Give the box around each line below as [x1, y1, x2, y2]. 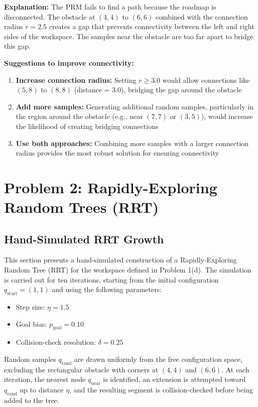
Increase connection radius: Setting [16, 74, 137, 85]
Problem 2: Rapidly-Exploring [4, 177, 217, 197]
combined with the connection [155, 11, 248, 22]
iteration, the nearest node [4, 374, 86, 384]
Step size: [16, 302, 45, 312]
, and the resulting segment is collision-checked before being [69, 384, 253, 395]
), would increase [201, 111, 253, 121]
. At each [221, 364, 249, 374]
